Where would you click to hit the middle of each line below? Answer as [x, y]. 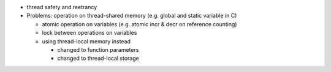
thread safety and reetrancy [62, 7]
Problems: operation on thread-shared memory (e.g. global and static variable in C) [132, 16]
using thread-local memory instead [86, 41]
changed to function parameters [98, 49]
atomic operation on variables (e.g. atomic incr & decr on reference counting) [139, 24]
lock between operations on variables [89, 33]
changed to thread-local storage [98, 59]
